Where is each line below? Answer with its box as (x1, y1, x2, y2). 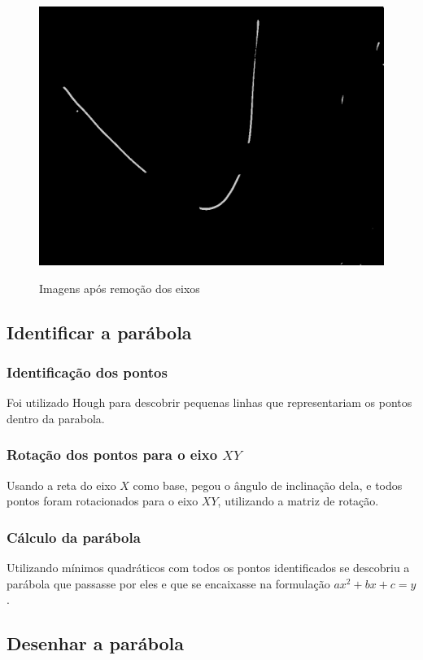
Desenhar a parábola (7, 631, 185, 656)
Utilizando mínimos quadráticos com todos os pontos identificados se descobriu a (7, 559, 410, 575)
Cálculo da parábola (7, 527, 141, 547)
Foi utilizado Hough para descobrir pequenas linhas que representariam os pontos (7, 394, 412, 411)
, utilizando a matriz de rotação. (217, 492, 379, 509)
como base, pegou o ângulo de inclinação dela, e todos (133, 476, 403, 493)
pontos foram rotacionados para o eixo (7, 492, 198, 509)
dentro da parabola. (7, 409, 105, 426)
